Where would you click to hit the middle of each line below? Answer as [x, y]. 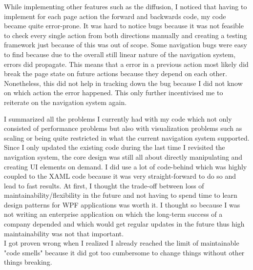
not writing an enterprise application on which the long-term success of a [113, 214]
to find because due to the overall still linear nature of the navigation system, [120, 54]
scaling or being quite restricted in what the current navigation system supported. [127, 137]
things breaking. [28, 262]
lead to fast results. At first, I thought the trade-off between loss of [104, 185]
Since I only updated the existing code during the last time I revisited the [115, 147]
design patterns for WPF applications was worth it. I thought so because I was [122, 204]
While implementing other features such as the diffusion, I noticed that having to [126, 6]
